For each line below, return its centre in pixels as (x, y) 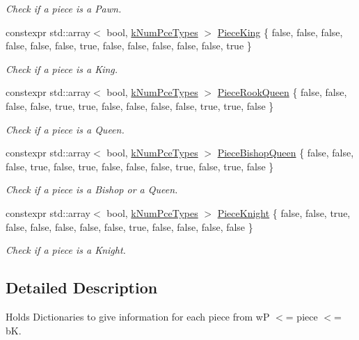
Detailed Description (82, 288)
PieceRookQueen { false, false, (282, 92)
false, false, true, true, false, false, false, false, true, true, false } (140, 105)
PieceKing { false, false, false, (280, 32)
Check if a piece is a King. (62, 68)
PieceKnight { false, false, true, (284, 212)
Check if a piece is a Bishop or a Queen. (92, 189)
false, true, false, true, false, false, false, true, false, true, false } (140, 166)
